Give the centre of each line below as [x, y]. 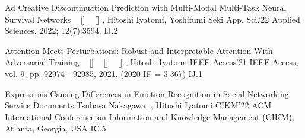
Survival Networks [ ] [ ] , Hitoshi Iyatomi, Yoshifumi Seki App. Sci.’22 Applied [152, 19]
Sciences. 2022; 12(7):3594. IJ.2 [61, 31]
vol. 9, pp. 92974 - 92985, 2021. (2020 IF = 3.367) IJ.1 [104, 73]
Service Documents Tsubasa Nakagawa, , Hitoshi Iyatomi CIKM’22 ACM [138, 105]
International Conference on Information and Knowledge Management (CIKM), [150, 116]
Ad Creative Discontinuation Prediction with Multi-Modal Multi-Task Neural [146, 7]
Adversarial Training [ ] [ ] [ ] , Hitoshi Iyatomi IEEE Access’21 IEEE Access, [152, 62]
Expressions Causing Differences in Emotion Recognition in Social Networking [147, 93]
